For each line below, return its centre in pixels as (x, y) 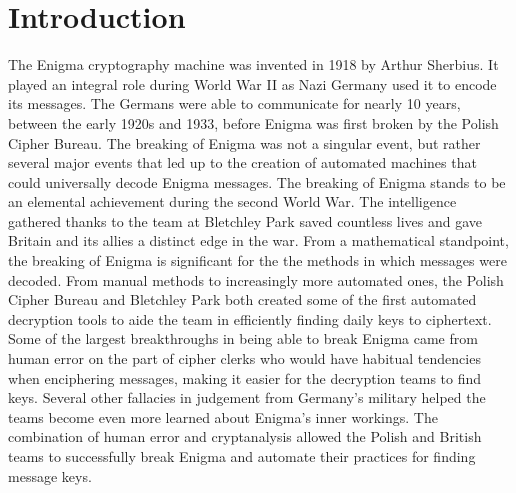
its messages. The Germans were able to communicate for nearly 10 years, (234, 103)
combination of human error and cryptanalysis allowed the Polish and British (245, 436)
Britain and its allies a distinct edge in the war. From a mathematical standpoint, (258, 240)
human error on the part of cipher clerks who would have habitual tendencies (244, 358)
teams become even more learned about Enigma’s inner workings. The (223, 416)
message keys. (50, 475)
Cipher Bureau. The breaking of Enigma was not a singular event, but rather (244, 142)
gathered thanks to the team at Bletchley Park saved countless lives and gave (245, 220)
